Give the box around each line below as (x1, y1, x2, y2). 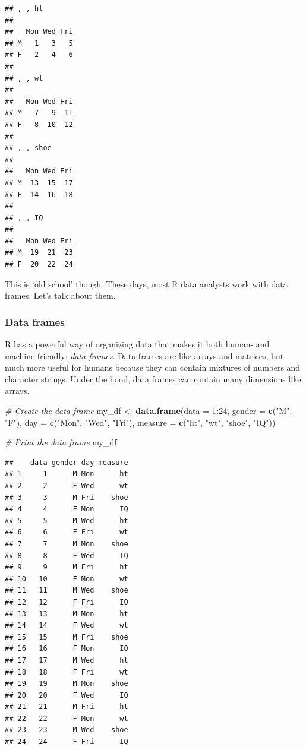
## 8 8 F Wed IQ (5, 551, 128, 560)
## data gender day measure (5, 458, 128, 467)
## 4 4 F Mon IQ (5, 505, 128, 514)
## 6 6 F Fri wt (5, 528, 128, 537)
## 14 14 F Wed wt (5, 621, 128, 630)
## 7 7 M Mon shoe (5, 539, 128, 548)
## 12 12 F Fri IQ (5, 597, 128, 606)
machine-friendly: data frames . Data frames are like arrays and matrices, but (5, 349, 284, 362)
